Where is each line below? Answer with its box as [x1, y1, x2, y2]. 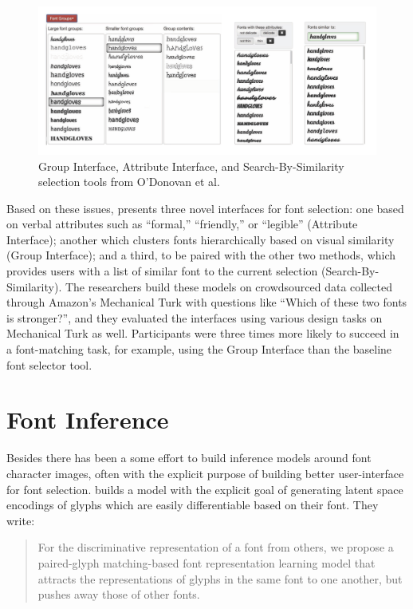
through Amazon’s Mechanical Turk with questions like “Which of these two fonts [6, 294, 407, 310]
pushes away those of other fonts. [37, 586, 200, 603]
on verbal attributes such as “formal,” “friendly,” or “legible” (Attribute [6, 216, 358, 232]
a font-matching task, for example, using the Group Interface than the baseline [6, 341, 392, 358]
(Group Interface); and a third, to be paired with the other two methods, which [6, 247, 396, 263]
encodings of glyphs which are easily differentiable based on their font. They [6, 496, 379, 513]
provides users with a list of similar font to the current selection [6, 263, 318, 279]
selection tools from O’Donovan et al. [38, 173, 220, 190]
